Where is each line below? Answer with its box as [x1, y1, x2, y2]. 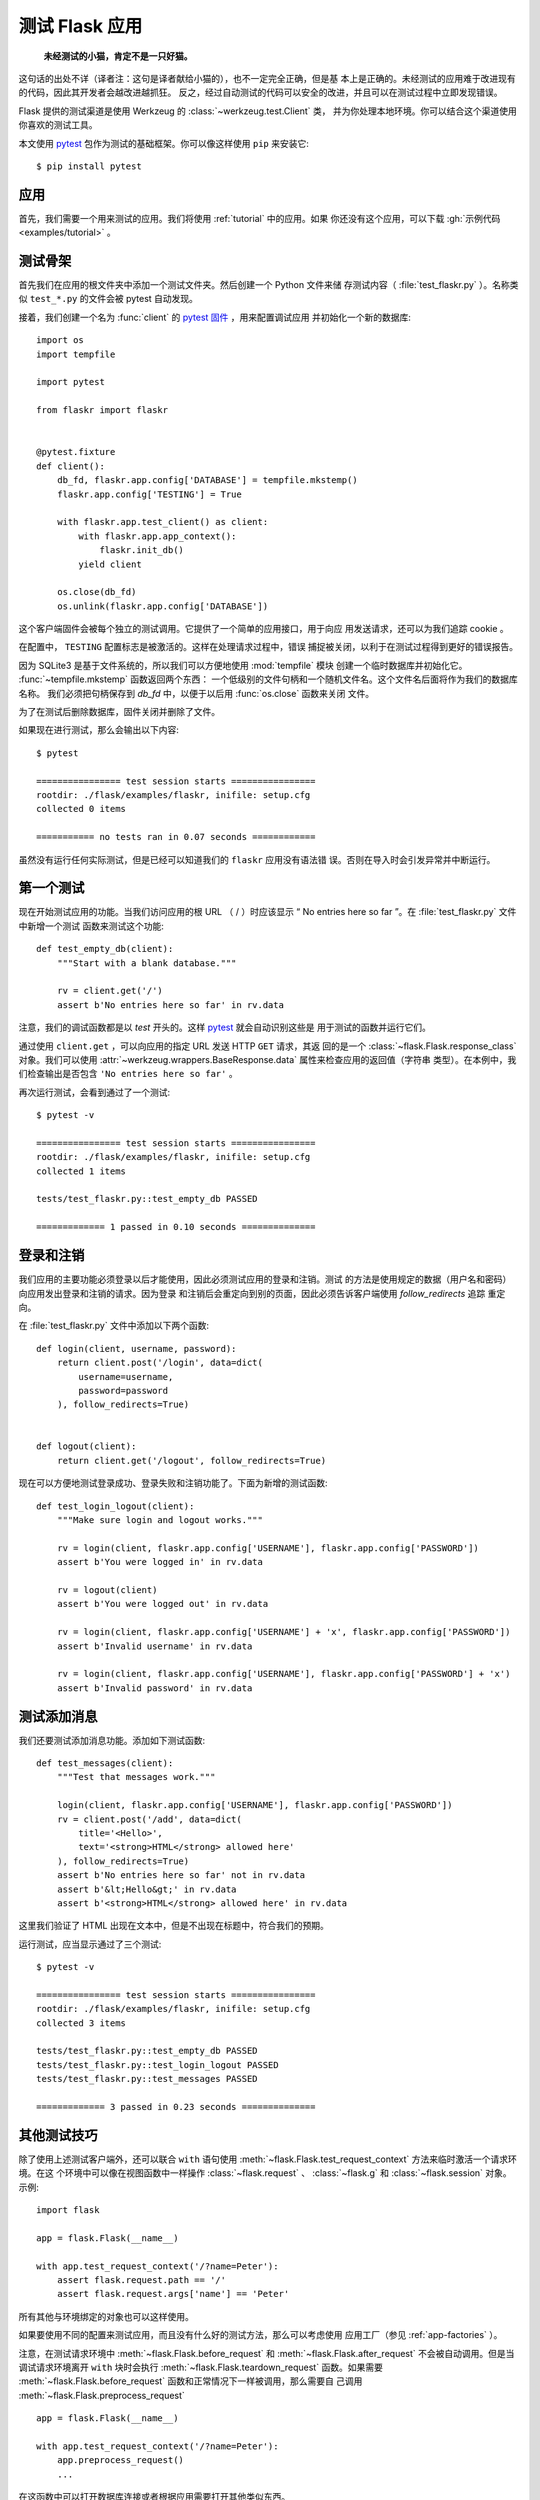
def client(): [36, 460, 105, 472]
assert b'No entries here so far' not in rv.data [56, 1870, 305, 1881]
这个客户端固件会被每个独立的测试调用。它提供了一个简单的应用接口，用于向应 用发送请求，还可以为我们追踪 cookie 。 [18, 623, 509, 635]
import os [36, 335, 84, 346]
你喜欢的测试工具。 [18, 119, 98, 131]
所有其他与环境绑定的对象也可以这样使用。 [18, 2310, 194, 2322]
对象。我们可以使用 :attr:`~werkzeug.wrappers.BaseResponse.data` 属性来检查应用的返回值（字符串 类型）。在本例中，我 [18, 1053, 517, 1065]
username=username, [78, 1371, 174, 1382]
